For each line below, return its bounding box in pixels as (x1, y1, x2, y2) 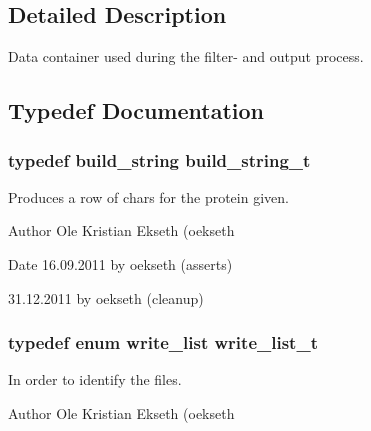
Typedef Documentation (8, 95, 264, 126)
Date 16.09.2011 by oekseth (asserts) (8, 253, 233, 274)
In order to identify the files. (8, 369, 182, 390)
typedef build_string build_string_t (8, 147, 311, 172)
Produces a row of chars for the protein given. (8, 186, 289, 207)
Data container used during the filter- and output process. (8, 46, 364, 67)
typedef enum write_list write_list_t (8, 330, 318, 355)
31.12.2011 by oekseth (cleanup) (8, 287, 204, 308)
